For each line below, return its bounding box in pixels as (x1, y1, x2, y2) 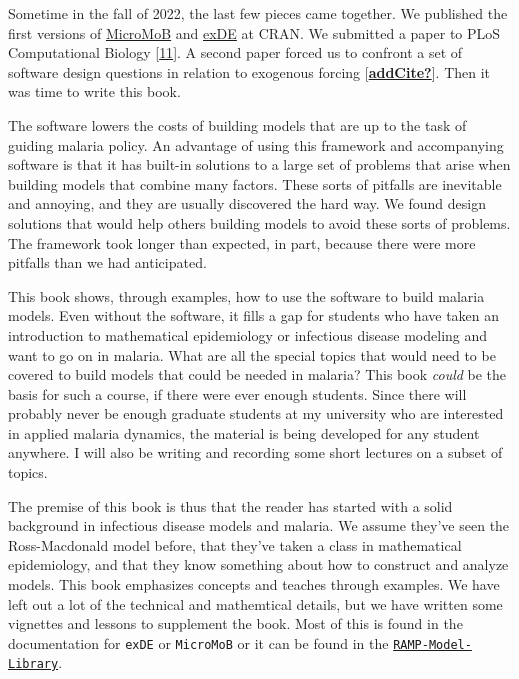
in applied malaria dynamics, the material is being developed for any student (8, 422, 480, 443)
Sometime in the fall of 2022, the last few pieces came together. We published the (8, 3, 508, 23)
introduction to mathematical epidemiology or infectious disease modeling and (8, 324, 488, 345)
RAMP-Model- (393, 637, 472, 652)
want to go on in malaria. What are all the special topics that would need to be (8, 344, 496, 365)
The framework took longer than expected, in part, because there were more (8, 232, 476, 253)
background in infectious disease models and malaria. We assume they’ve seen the (8, 515, 510, 536)
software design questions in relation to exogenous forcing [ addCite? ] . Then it (8, 61, 491, 82)
